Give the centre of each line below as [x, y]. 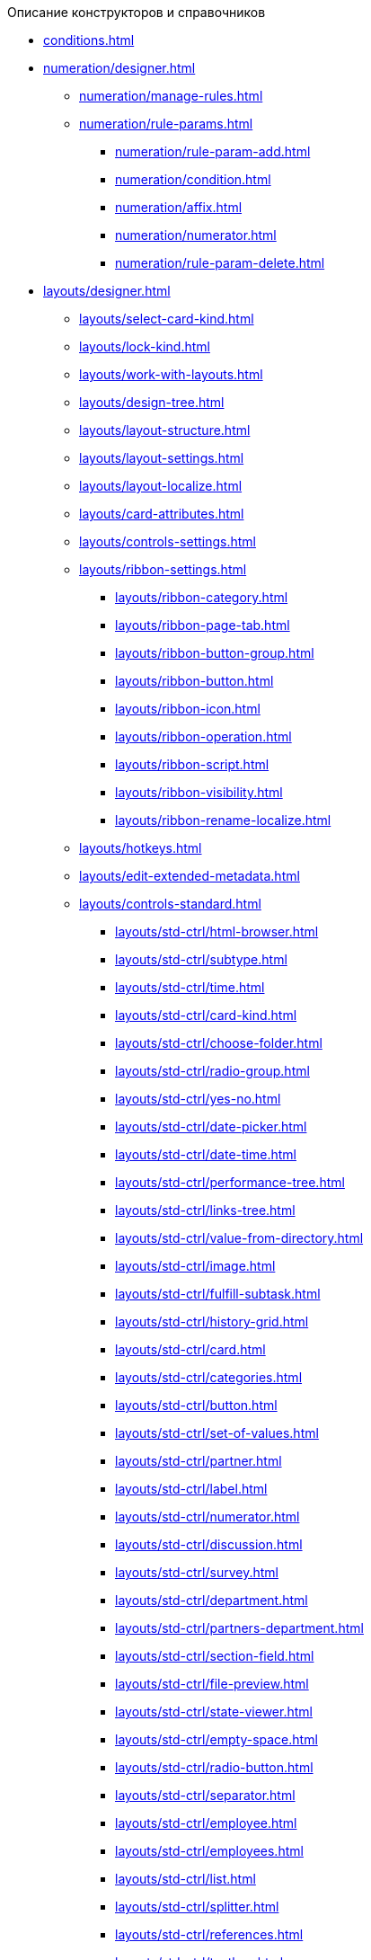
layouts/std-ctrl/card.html [190, 1349]
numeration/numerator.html [196, 235]
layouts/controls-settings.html [168, 541]
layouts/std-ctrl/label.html [191, 1489]
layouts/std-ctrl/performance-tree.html [230, 1182]
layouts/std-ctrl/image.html [195, 1266]
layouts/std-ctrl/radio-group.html [212, 1071]
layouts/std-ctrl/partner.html [199, 1461]
